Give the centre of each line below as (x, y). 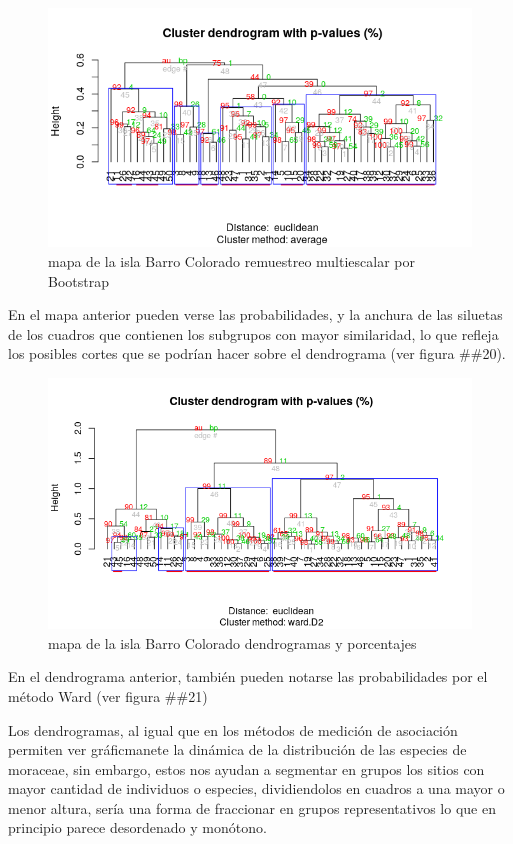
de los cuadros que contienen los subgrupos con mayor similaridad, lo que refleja (253, 333)
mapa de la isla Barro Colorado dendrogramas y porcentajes (232, 642)
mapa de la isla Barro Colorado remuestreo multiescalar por (232, 260)
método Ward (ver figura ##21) (108, 695)
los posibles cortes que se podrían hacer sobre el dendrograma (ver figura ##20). (257, 353)
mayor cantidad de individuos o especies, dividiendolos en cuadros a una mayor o (256, 788)
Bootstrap (78, 280)
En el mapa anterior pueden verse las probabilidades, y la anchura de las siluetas (255, 314)
